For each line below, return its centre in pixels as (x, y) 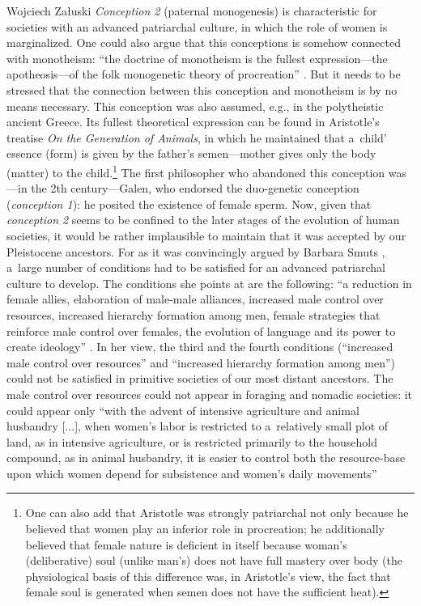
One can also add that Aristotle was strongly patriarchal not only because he (217, 513)
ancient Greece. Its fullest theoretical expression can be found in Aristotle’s (193, 122)
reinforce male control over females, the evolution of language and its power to (201, 331)
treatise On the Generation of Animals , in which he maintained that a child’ (197, 137)
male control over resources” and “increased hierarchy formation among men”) (201, 362)
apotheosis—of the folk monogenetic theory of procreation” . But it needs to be (204, 74)
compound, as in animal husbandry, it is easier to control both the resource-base (206, 458)
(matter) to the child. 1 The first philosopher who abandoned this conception (196, 171)
